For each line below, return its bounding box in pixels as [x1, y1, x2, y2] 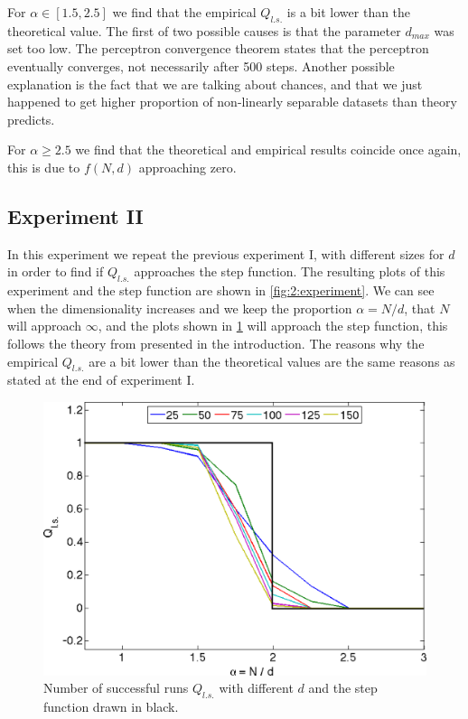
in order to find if [7, 262, 104, 281]
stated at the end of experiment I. [7, 370, 195, 389]
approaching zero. [138, 157, 237, 176]
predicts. [7, 109, 55, 128]
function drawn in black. [43, 696, 179, 715]
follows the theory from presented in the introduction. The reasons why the [7, 333, 425, 352]
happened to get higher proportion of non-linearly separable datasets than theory [7, 92, 457, 111]
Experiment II [7, 201, 144, 229]
